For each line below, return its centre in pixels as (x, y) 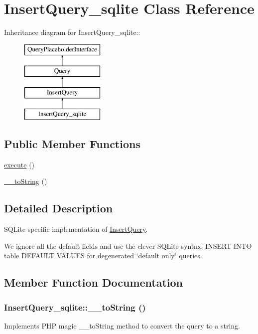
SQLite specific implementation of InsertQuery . (76, 229)
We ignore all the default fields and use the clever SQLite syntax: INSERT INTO (128, 246)
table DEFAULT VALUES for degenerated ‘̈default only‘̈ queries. (103, 255)
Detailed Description (59, 208)
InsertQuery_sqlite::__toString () (75, 307)
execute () (19, 164)
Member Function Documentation (94, 282)
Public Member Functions (72, 143)
